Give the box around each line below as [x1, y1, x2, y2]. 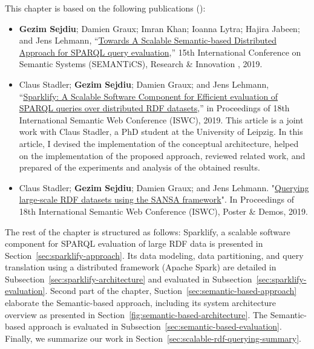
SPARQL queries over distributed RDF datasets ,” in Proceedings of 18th [19, 102, 290, 114]
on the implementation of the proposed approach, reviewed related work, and [19, 149, 306, 161]
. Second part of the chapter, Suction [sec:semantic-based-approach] [45, 284, 297, 297]
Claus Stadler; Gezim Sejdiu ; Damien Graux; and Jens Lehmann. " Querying [19, 181, 309, 194]
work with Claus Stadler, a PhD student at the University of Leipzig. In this [19, 125, 303, 138]
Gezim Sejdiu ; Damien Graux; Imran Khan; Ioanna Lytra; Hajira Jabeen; [19, 22, 300, 34]
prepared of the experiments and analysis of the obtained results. [19, 161, 260, 174]
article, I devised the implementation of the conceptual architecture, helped [19, 137, 299, 149]
